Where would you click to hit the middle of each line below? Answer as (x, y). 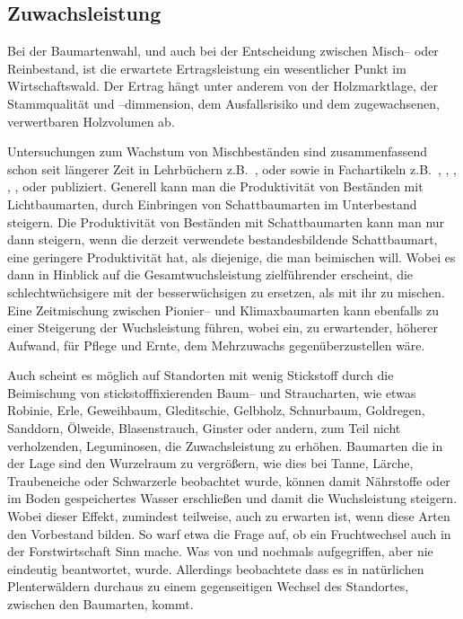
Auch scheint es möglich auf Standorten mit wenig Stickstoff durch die (201, 375)
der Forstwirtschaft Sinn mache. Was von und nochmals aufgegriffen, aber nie (220, 551)
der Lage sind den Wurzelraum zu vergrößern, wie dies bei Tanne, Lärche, (210, 463)
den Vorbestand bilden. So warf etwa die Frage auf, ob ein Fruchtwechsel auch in (229, 533)
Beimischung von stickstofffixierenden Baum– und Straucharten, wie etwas (212, 392)
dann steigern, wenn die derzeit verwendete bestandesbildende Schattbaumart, (223, 239)
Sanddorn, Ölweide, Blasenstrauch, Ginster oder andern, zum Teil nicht (204, 428)
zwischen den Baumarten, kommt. (100, 604)
